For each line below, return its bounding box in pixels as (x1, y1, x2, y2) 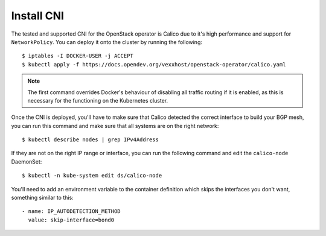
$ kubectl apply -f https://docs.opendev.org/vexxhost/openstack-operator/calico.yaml (22, 61, 286, 68)
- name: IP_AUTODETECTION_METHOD (22, 208, 121, 215)
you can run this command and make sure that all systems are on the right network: (11, 122, 219, 129)
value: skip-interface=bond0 (28, 216, 115, 223)
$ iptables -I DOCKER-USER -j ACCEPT (22, 53, 134, 60)
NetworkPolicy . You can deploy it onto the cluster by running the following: (11, 38, 202, 45)
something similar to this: (11, 194, 74, 202)
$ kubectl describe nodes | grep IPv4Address (22, 136, 159, 143)
